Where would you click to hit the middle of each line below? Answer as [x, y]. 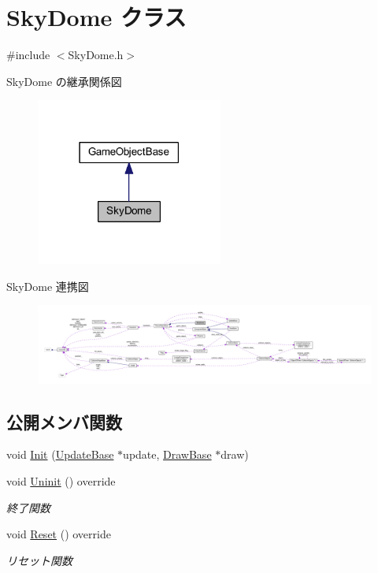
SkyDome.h [96, 55]
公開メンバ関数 [64, 421]
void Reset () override [59, 534]
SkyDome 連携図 [48, 286]
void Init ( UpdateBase [60, 454]
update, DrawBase [167, 454]
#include [28, 55]
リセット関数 [39, 560]
